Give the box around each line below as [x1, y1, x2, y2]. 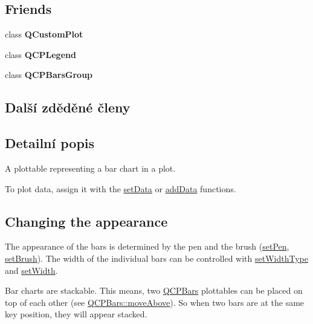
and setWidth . [5, 264, 58, 276]
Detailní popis [5, 134, 95, 152]
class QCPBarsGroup [5, 68, 93, 81]
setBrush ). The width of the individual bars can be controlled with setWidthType [5, 251, 308, 264]
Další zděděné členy [5, 98, 131, 117]
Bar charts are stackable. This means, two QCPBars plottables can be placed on [5, 284, 303, 297]
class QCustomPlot [5, 28, 83, 40]
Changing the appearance [5, 212, 168, 230]
